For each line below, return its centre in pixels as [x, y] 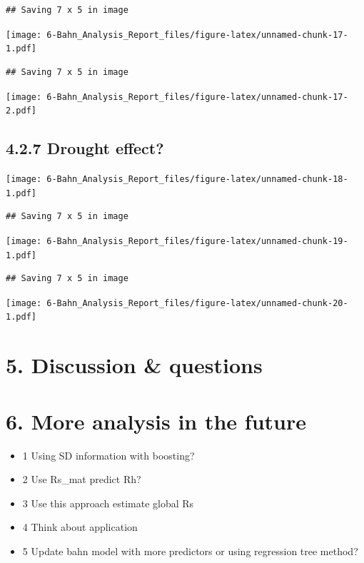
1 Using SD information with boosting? [108, 455]
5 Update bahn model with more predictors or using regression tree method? [190, 551]
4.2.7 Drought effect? [85, 148]
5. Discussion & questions [134, 365]
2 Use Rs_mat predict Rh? [82, 479]
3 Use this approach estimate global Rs [108, 503]
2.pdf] [21, 111]
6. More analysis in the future [156, 421]
